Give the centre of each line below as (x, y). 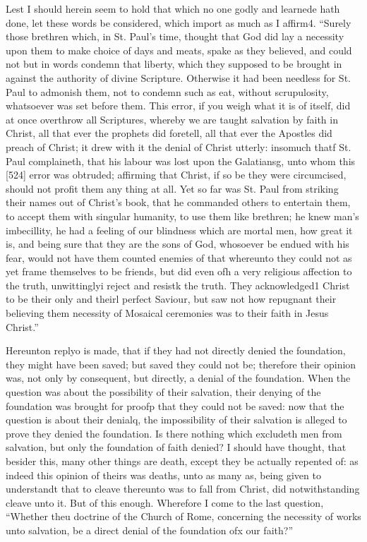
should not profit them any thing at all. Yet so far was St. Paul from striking (172, 188)
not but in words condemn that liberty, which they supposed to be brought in (174, 64)
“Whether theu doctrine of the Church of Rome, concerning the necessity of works (183, 516)
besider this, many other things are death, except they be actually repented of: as (182, 461)
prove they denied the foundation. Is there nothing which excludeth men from (174, 433)
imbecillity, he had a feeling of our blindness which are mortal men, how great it (179, 230)
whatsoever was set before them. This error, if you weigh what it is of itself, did (178, 106)
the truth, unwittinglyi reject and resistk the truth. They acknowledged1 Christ (178, 285)
